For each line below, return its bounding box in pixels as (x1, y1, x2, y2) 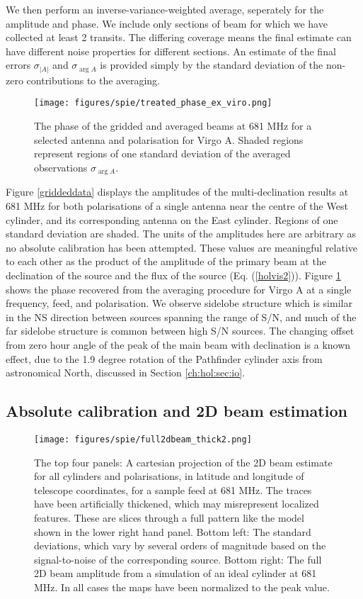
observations (34, 159, 88, 174)
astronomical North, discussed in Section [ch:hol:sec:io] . (6, 365, 246, 380)
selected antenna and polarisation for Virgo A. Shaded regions (34, 132, 304, 147)
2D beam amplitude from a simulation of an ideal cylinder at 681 (34, 566, 317, 581)
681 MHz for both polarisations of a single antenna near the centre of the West (6, 198, 348, 213)
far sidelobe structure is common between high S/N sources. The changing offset (6, 323, 355, 338)
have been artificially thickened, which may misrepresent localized (34, 496, 319, 511)
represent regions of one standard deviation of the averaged (34, 146, 291, 161)
